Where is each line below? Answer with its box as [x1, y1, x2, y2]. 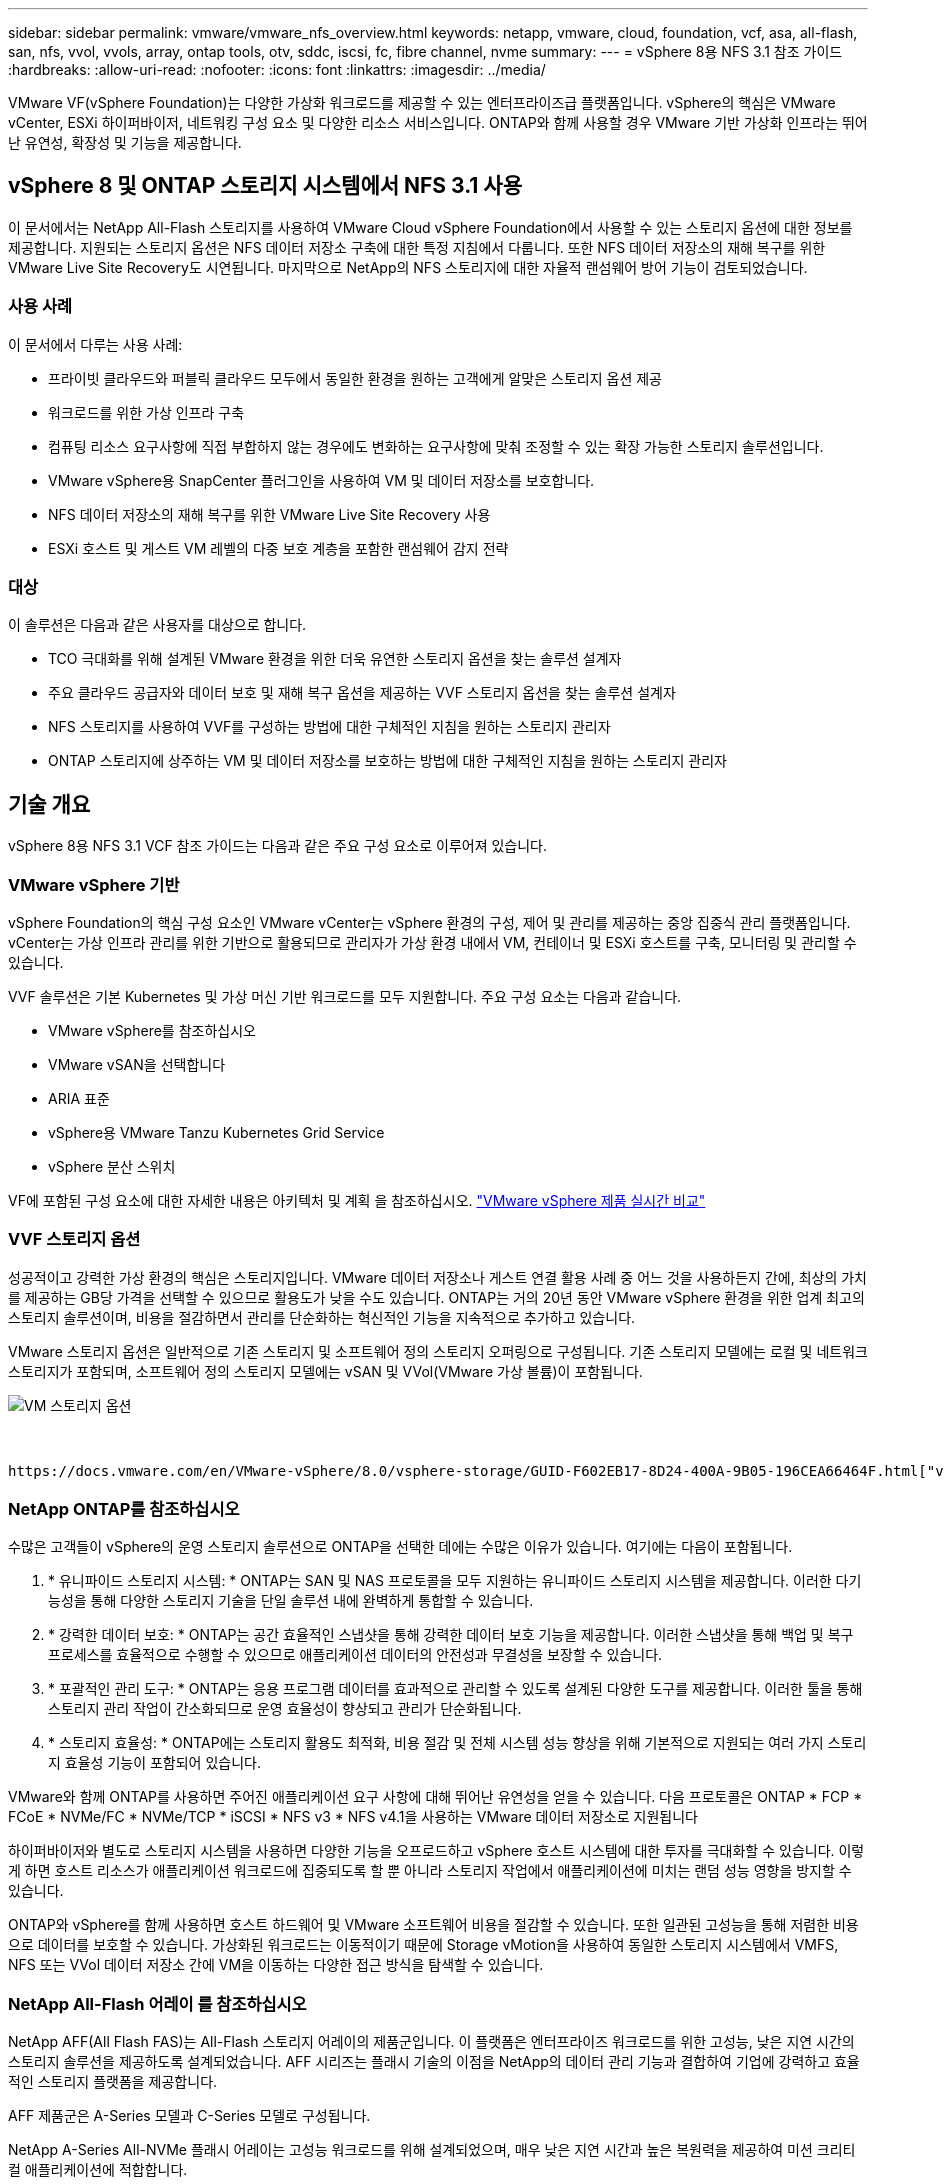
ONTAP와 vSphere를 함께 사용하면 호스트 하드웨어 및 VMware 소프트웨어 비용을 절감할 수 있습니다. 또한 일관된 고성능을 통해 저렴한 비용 [8, 1916, 859, 1934]
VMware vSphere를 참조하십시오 [48, 1021, 256, 1039]
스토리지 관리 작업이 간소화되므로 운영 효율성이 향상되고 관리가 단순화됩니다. [48, 1700, 522, 1718]
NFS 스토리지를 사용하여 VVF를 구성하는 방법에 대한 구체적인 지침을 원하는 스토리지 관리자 [48, 718, 611, 736]
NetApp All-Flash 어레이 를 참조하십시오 [8, 1993, 307, 2014]
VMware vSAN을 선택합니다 [48, 1055, 226, 1073]
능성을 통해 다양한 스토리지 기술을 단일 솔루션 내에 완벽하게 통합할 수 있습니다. [48, 1592, 534, 1610]
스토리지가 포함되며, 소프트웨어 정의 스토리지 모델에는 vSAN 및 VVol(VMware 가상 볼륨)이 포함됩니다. [8, 1362, 643, 1380]
